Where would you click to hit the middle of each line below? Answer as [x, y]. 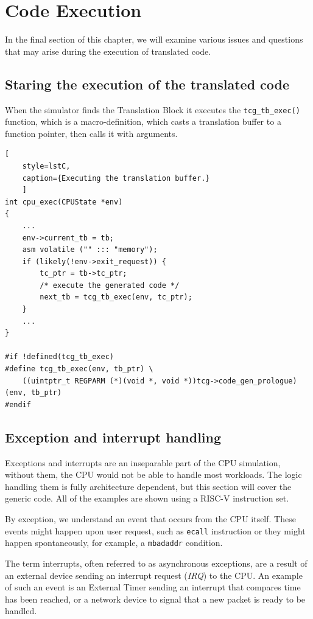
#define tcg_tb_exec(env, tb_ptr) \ [79, 369]
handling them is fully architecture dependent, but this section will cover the [148, 486]
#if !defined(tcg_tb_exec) [59, 357]
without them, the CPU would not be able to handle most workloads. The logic [153, 474]
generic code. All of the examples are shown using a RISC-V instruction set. [147, 498]
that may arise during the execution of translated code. [108, 51]
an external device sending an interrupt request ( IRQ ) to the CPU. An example [154, 575]
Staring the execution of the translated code [147, 84]
